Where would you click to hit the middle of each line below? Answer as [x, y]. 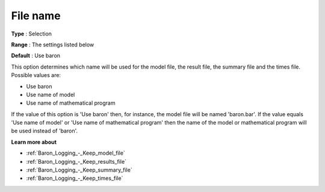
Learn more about [34, 142]
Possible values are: [36, 75]
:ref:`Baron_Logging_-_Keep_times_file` [75, 178]
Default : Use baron [36, 56]
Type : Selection [32, 34]
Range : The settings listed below [53, 45]
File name [36, 16]
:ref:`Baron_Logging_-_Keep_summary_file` [79, 170]
